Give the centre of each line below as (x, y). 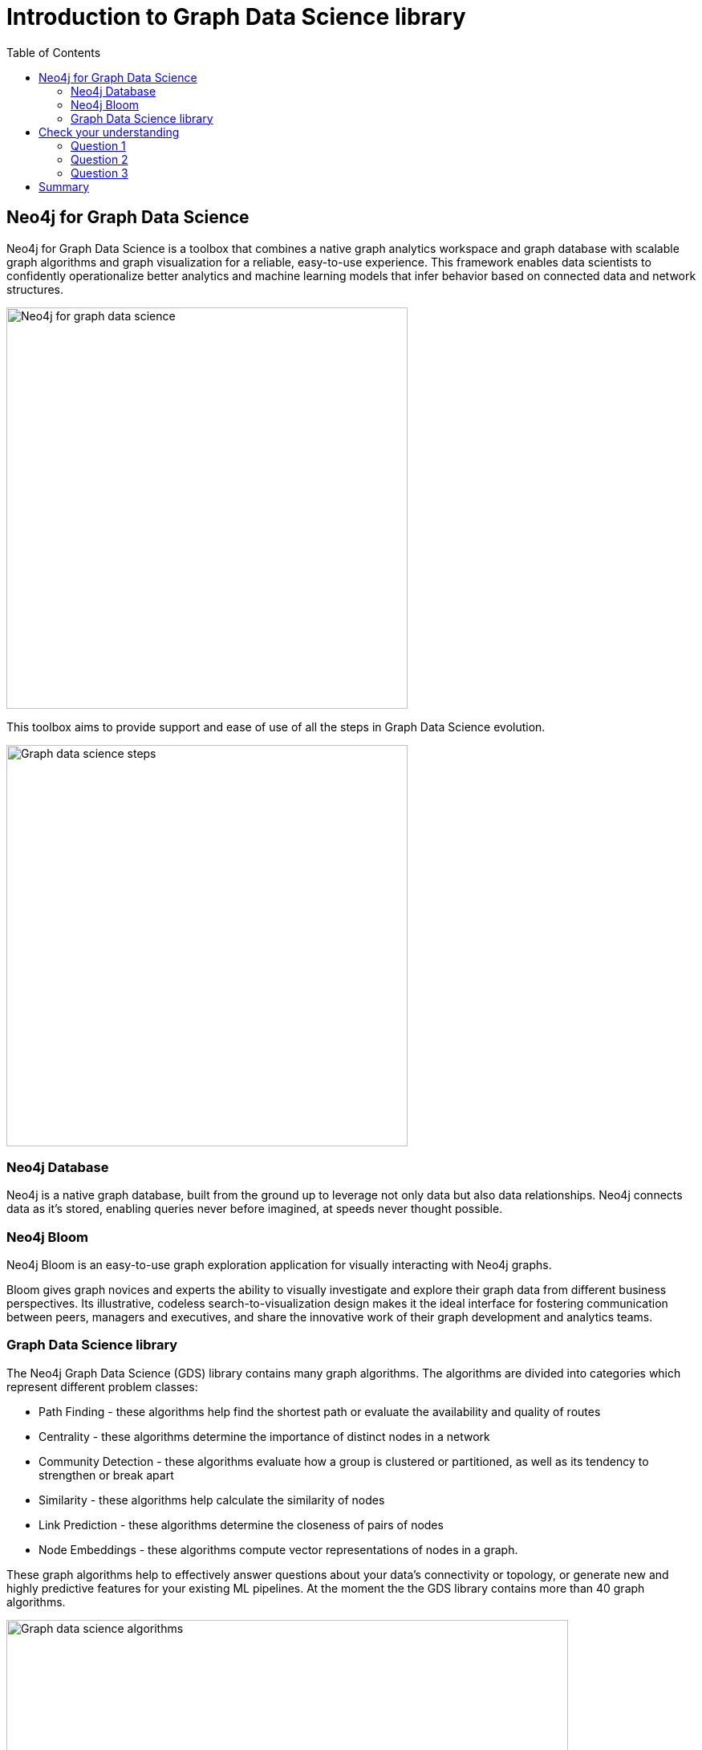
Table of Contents (54, 52)
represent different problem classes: (102, 1386)
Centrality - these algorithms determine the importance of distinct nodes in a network (264, 1436)
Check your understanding (109, 132)
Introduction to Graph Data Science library (236, 17)
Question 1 (98, 145)
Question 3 (99, 173)
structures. (35, 289)
